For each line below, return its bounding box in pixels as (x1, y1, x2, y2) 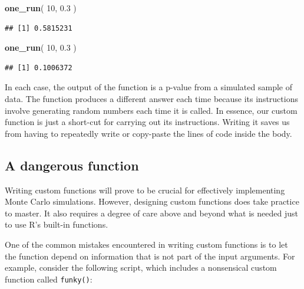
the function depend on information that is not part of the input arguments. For (5, 249, 295, 262)
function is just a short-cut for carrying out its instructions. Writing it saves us (5, 116, 290, 128)
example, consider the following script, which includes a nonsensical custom (5, 261, 277, 274)
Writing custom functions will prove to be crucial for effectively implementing (5, 183, 285, 196)
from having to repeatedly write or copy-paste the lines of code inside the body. (5, 127, 292, 139)
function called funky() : (5, 272, 92, 285)
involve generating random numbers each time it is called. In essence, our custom (5, 104, 298, 116)
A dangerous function (5, 156, 139, 174)
